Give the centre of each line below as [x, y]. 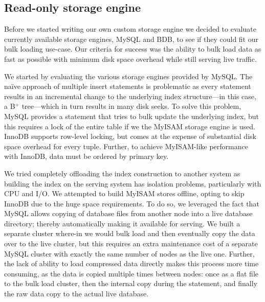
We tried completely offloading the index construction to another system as [122, 173]
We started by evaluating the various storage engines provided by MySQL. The [128, 76]
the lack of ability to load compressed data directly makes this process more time [131, 263]
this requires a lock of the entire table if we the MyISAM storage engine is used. [130, 126]
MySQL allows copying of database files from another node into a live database [128, 213]
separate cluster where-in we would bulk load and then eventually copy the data [130, 233]
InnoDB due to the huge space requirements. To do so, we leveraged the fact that [132, 203]
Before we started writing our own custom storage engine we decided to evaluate [130, 29]
